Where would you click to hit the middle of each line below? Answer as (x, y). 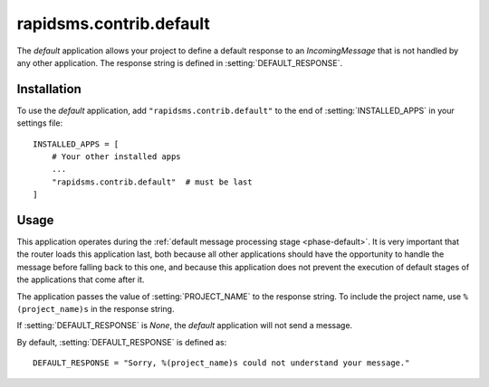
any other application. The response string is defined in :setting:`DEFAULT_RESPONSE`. (180, 62)
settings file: (40, 123)
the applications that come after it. (81, 279)
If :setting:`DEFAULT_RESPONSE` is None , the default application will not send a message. (185, 326)
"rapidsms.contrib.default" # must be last (152, 182)
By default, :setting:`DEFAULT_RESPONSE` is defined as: (122, 342)
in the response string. (133, 309)
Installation (49, 89)
